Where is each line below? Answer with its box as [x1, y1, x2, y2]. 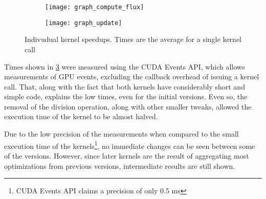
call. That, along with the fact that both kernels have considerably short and [4, 81, 245, 92]
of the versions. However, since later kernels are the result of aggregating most [4, 150, 249, 161]
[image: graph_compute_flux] [45, 4, 144, 11]
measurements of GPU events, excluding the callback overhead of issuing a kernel [4, 71, 259, 82]
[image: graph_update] [45, 19, 122, 27]
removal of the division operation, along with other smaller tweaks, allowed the [4, 101, 252, 112]
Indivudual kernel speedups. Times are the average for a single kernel [25, 34, 241, 45]
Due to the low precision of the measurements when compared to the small [4, 128, 239, 139]
